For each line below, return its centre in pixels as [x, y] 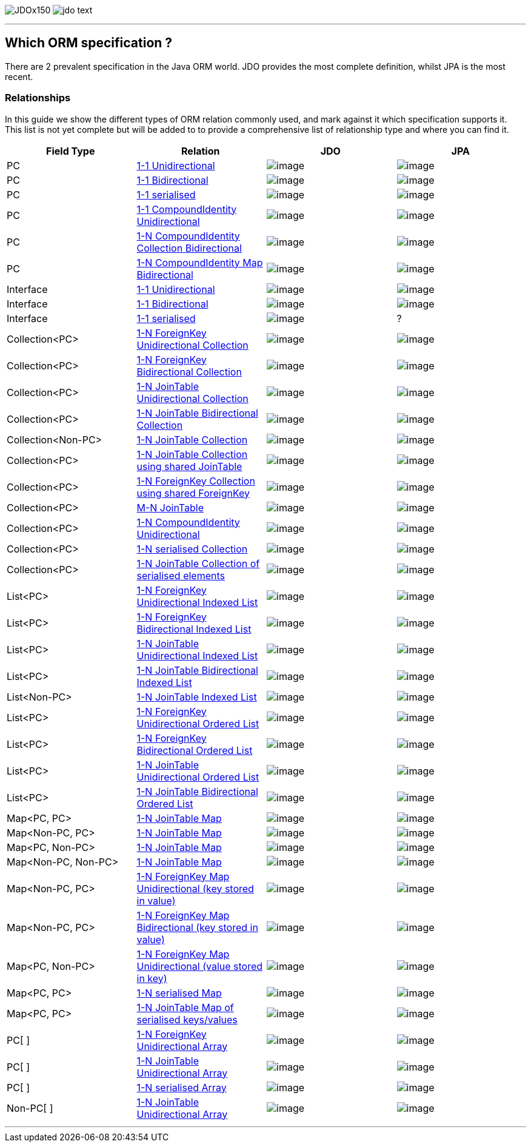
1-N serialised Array [182, 1087]
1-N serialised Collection [192, 549]
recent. [19, 76]
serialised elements [181, 575]
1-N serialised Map [179, 993]
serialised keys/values [187, 1019]
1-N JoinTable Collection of [198, 563]
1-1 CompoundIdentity [187, 209]
